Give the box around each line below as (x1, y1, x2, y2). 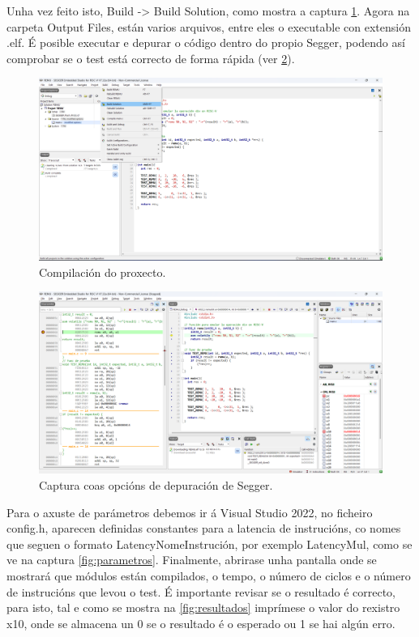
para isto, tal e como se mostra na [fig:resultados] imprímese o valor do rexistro (6, 599, 400, 616)
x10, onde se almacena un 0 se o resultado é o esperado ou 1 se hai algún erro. (6, 614, 395, 631)
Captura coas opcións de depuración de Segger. (39, 477, 273, 494)
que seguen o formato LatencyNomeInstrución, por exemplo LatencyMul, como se (6, 535, 413, 552)
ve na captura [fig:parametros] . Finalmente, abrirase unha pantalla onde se (6, 551, 377, 568)
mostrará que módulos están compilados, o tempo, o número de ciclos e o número (6, 567, 411, 584)
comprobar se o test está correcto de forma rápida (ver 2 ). (6, 49, 295, 66)
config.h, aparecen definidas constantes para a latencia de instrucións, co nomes (6, 520, 401, 537)
